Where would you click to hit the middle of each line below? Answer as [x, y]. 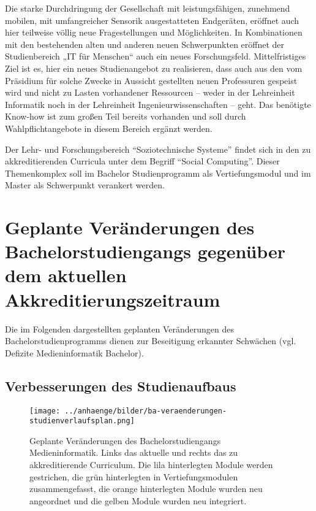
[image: [45, 411]
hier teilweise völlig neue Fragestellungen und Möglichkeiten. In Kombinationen [154, 32]
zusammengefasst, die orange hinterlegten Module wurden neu [146, 489]
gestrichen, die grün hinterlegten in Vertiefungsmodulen [134, 476]
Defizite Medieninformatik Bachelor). [74, 352]
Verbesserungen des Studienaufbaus [121, 386]
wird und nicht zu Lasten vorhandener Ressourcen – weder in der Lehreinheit [150, 92]
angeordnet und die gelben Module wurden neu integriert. [138, 500]
